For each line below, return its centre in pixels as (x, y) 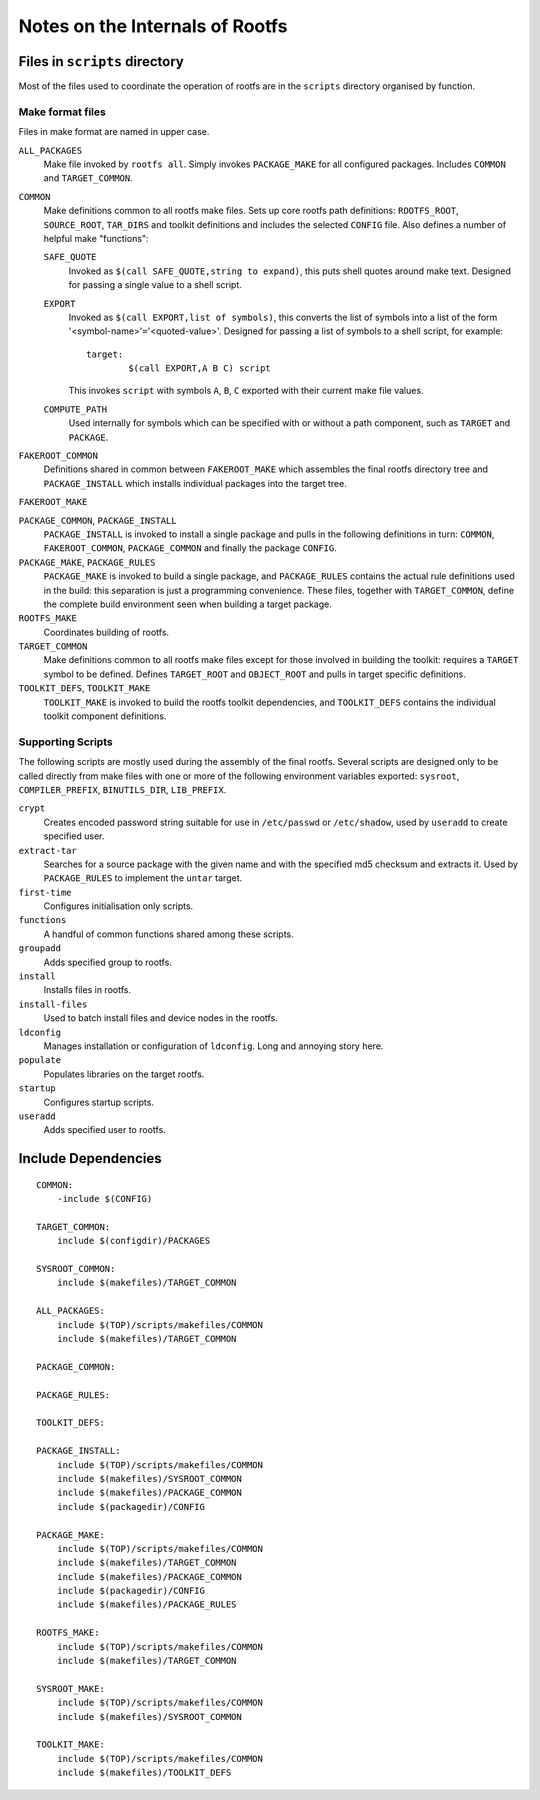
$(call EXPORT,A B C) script (200, 368)
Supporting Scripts (66, 742)
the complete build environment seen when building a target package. (187, 604)
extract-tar (47, 850)
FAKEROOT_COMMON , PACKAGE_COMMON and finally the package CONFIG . (190, 548)
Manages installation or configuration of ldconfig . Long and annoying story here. (213, 1046)
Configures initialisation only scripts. (118, 906)
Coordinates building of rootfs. (106, 632)
